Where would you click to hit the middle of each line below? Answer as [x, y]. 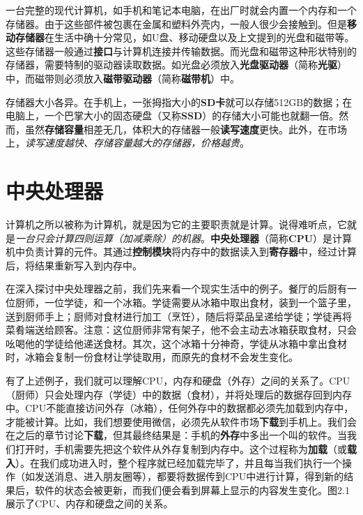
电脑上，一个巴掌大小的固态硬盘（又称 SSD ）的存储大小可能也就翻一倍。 [172, 115]
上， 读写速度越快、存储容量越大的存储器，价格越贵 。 [128, 143]
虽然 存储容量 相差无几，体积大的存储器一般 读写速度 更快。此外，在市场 [186, 129]
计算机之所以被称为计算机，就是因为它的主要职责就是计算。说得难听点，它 [176, 224]
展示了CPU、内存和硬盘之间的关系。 [90, 503]
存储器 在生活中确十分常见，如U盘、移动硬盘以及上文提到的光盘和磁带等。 [185, 37]
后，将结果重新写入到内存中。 [74, 265]
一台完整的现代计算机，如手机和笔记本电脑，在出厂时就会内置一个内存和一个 [181, 10]
